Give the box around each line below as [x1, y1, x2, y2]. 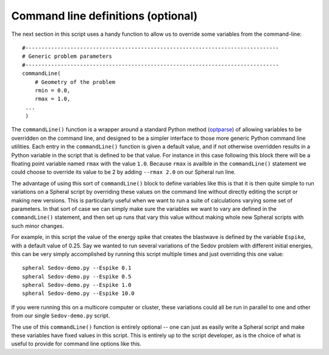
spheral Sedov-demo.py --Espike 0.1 [22, 264, 132, 272]
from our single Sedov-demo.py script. [11, 312, 110, 319]
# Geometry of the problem [34, 78, 116, 85]
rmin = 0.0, [34, 87, 71, 94]
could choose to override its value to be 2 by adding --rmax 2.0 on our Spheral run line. [11, 168, 236, 176]
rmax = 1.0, [34, 95, 71, 103]
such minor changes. [11, 222, 64, 229]
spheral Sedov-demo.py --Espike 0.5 [22, 273, 132, 280]
